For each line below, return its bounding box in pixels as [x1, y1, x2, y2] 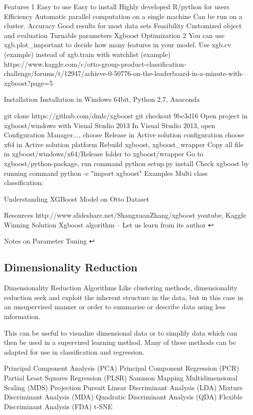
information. [4, 311, 41, 321]
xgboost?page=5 [4, 77, 53, 88]
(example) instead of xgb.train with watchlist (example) [4, 49, 171, 59]
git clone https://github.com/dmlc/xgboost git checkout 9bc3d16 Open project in [4, 110, 248, 120]
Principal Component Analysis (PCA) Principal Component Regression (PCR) [4, 363, 239, 373]
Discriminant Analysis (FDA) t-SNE [4, 401, 113, 411]
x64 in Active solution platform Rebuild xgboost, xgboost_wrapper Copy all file [4, 139, 244, 149]
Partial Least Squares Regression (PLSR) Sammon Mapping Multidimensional [4, 373, 238, 383]
